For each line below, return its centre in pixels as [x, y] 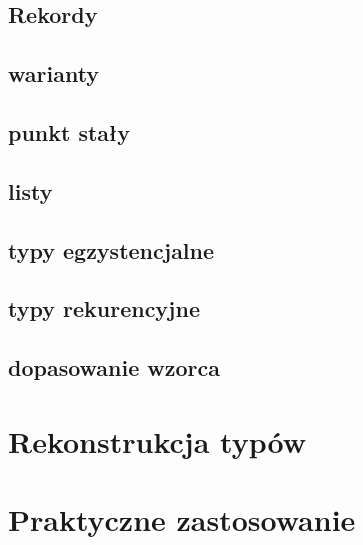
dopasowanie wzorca [114, 367]
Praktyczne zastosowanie [182, 519]
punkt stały [69, 131]
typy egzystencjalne [111, 249]
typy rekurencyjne [104, 308]
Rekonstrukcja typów [157, 440]
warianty [54, 73]
